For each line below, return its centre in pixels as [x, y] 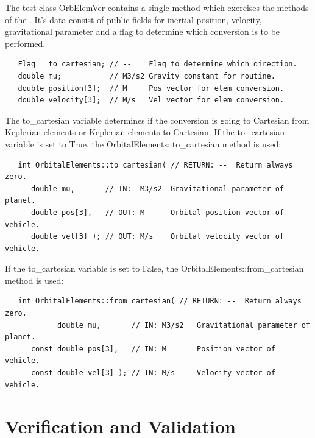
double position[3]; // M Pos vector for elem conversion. [151, 88]
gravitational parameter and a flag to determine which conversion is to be [143, 31]
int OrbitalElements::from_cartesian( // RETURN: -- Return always [160, 301]
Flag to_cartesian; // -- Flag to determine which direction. [157, 64]
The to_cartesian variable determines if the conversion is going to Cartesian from [157, 120]
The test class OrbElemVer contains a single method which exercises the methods [157, 7]
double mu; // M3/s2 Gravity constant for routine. [147, 76]
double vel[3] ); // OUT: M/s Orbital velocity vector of [157, 237]
